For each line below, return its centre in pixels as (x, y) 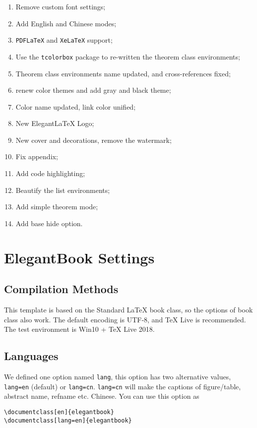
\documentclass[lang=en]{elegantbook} (68, 420)
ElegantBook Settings (79, 257)
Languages (31, 356)
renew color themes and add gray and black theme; (93, 90)
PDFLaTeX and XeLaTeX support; (64, 40)
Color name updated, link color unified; (76, 106)
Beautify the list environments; (63, 190)
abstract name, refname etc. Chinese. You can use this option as (102, 396)
